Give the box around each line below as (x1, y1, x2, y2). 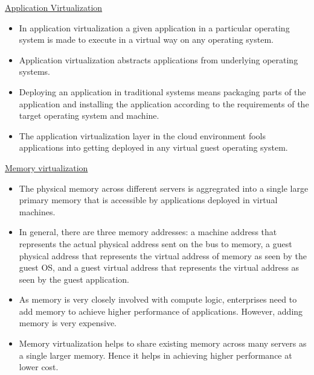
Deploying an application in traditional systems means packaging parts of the (19, 85, 306, 98)
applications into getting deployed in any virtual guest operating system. (19, 141, 288, 154)
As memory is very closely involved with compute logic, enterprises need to (19, 293, 297, 306)
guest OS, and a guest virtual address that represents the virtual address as (19, 261, 300, 274)
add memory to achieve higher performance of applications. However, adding (19, 304, 303, 317)
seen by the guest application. (19, 273, 129, 285)
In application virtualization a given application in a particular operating (19, 21, 290, 34)
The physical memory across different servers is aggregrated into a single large (19, 181, 309, 194)
